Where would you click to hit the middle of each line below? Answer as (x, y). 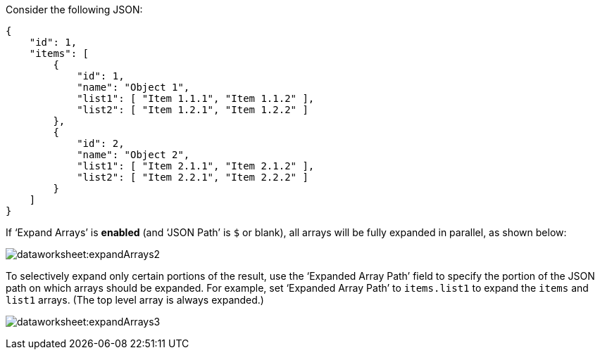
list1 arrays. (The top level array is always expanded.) (135, 300)
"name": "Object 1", (133, 87)
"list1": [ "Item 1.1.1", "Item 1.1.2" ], (196, 98)
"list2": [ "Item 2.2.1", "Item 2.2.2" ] (193, 177)
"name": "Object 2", (133, 155)
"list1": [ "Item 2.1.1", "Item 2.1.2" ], (196, 166)
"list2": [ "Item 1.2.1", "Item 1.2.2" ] (193, 110)
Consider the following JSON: (74, 9)
